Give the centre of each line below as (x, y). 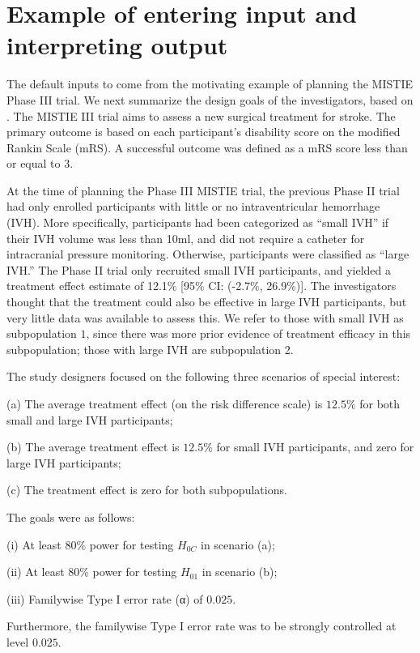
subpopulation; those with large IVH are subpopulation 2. (150, 349)
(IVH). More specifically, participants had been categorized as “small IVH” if (198, 222)
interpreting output (117, 45)
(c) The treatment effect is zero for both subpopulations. (147, 490)
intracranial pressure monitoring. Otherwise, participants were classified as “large (208, 254)
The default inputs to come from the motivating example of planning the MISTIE (210, 84)
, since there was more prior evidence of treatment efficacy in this (248, 333)
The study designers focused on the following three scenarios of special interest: (204, 376)
